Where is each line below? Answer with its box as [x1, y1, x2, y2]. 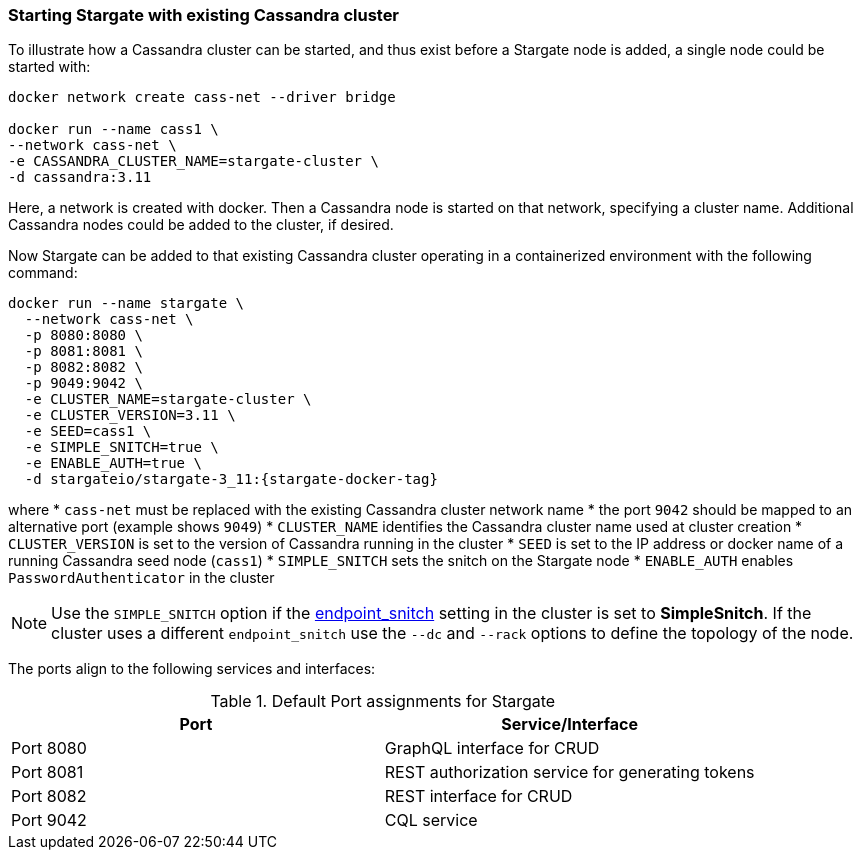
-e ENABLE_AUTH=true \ [24, 455, 202, 472]
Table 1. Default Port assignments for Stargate [210, 691, 556, 712]
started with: [8, 58, 91, 76]
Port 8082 [11, 786, 87, 807]
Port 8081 [11, 762, 84, 783]
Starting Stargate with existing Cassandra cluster [8, 5, 400, 25]
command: [8, 264, 78, 282]
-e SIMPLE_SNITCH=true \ [24, 439, 219, 456]
